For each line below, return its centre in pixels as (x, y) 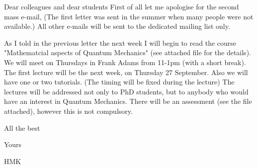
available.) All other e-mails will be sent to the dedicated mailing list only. (117, 26)
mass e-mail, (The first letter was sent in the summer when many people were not (129, 16)
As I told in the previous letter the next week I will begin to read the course (120, 42)
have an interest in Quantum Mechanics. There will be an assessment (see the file (128, 101)
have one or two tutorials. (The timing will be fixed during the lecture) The (119, 82)
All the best (22, 127)
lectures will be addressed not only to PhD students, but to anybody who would (126, 91)
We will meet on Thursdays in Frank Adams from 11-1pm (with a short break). (125, 62)
